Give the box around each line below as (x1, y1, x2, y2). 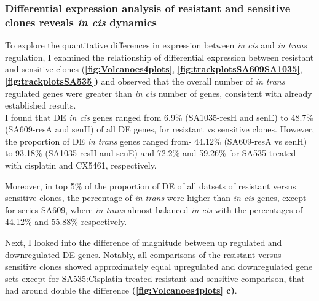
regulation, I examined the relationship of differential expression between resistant (5, 50, 314, 63)
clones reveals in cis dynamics (5, 14, 157, 29)
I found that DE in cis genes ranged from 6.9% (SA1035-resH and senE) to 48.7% (5, 110, 314, 123)
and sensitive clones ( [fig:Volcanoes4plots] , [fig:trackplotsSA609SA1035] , (5, 63, 302, 75)
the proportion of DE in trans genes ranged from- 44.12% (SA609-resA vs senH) (5, 134, 307, 147)
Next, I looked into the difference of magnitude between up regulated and (5, 236, 282, 249)
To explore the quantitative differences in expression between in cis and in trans (5, 39, 307, 51)
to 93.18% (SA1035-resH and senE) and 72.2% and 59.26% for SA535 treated (5, 147, 296, 159)
